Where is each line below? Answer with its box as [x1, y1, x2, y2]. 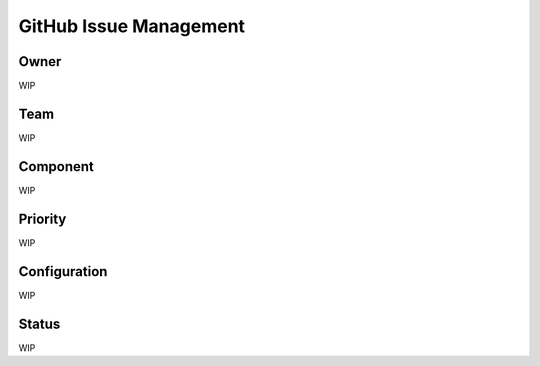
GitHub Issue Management [18, 15, 245, 37]
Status [18, 315, 61, 332]
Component [18, 158, 95, 175]
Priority [18, 210, 67, 227]
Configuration [18, 263, 108, 280]
